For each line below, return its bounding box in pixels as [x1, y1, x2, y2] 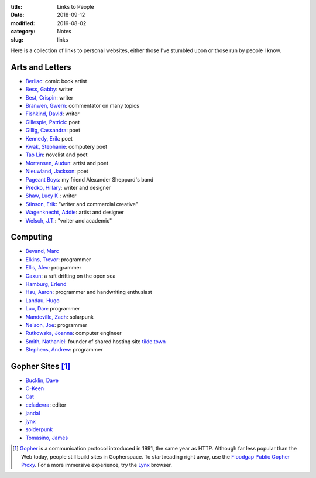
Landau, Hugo [25, 296, 60, 304]
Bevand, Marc [25, 248, 60, 255]
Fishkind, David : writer [25, 110, 80, 117]
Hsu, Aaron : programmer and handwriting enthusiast [25, 289, 152, 296]
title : [11, 4, 23, 10]
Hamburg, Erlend [25, 280, 67, 287]
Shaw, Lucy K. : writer [25, 192, 77, 199]
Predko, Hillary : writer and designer [25, 184, 111, 191]
